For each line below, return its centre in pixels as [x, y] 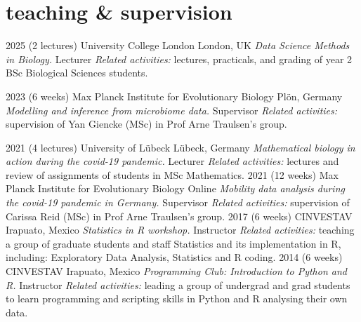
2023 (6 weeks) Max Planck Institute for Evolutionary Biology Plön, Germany [174, 96]
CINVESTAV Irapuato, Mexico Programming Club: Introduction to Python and [176, 271]
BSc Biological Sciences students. [77, 73]
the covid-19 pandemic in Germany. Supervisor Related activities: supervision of [178, 202]
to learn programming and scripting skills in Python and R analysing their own [177, 298]
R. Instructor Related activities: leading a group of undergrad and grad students [178, 284]
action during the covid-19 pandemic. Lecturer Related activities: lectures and [172, 161]
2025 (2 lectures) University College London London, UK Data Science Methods [178, 45]
